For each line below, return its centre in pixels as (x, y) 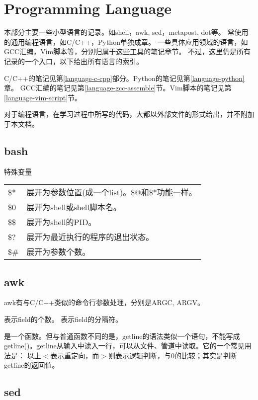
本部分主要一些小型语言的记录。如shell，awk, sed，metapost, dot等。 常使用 (126, 32)
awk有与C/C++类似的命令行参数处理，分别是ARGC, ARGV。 (104, 302)
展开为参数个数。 (58, 252)
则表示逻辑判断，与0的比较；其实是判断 (172, 355)
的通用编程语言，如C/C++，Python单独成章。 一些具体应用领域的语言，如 (126, 41)
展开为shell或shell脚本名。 (74, 207)
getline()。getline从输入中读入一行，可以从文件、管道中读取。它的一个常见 (124, 346)
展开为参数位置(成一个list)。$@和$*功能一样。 (112, 192)
